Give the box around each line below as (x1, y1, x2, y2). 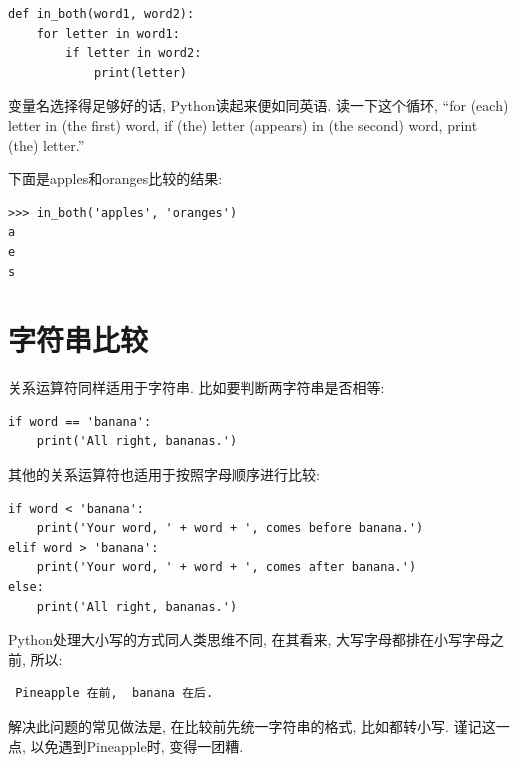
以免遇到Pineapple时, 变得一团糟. (30, 735, 244, 756)
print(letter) (93, 65, 187, 80)
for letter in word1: (36, 26, 180, 41)
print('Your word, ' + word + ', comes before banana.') (36, 521, 424, 536)
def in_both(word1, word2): (8, 7, 195, 21)
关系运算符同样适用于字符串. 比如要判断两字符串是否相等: (8, 377, 385, 398)
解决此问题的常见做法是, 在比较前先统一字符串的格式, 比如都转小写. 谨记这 (8, 715, 496, 736)
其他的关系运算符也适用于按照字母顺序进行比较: (8, 464, 320, 485)
